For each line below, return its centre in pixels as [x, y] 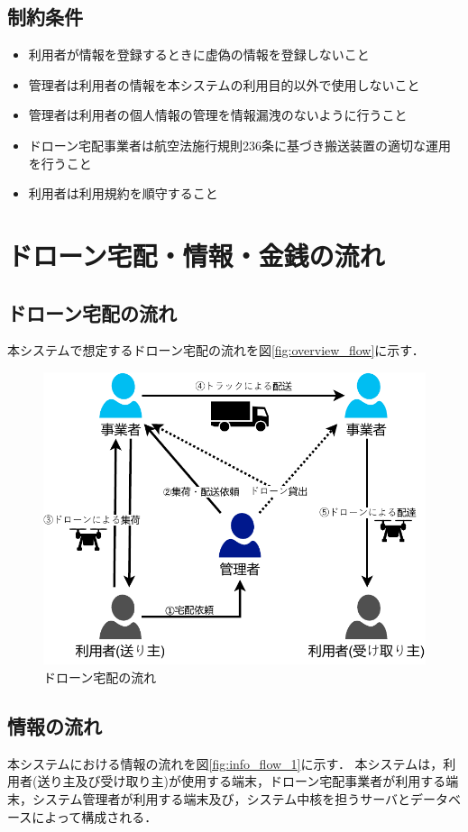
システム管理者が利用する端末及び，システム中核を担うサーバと [221, 798]
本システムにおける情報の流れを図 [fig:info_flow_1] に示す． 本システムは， [225, 763]
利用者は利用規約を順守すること [123, 193]
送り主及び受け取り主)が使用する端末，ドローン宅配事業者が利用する [242, 781]
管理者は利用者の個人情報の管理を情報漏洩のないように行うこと [218, 115]
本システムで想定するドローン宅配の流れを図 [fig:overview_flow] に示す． [216, 350]
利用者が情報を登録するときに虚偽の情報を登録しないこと [199, 55]
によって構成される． [95, 816]
